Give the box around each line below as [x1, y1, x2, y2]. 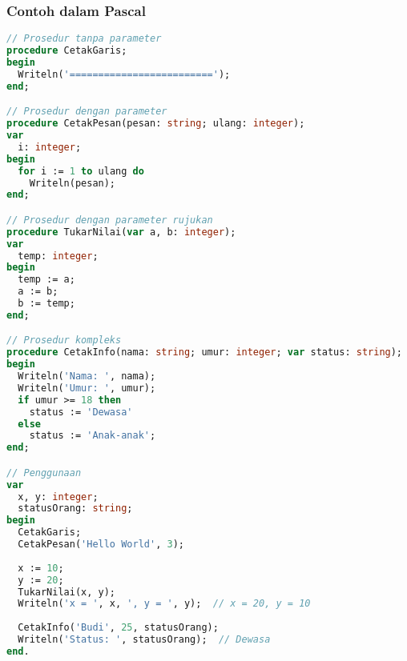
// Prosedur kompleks [6, 335, 122, 347]
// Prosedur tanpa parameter [6, 33, 162, 45]
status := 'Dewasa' [29, 406, 133, 418]
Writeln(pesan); [29, 177, 116, 189]
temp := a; [18, 274, 75, 286]
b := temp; [18, 298, 75, 310]
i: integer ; [18, 141, 82, 153]
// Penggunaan [6, 467, 82, 479]
